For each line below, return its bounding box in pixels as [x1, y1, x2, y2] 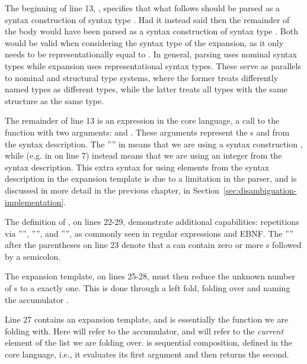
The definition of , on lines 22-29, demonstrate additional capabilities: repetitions [5, 215, 299, 228]
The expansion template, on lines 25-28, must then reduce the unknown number [5, 270, 295, 282]
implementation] [5, 195, 64, 208]
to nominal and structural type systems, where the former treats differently [5, 71, 279, 83]
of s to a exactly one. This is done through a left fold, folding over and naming [5, 282, 290, 294]
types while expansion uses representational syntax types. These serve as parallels [5, 59, 301, 72]
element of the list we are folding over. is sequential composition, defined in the [5, 336, 292, 349]
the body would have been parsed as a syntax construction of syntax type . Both [5, 25, 298, 37]
